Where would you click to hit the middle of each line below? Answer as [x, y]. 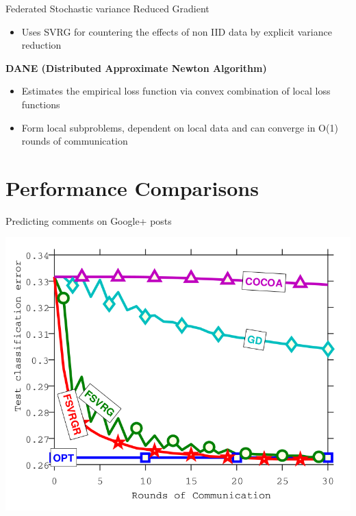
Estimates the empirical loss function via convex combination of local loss [176, 91]
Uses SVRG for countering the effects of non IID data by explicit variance [177, 31]
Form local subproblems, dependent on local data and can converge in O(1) [180, 127]
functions [41, 104]
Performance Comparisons [132, 187]
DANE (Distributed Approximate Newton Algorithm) [136, 67]
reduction [41, 45]
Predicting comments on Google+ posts [89, 220]
